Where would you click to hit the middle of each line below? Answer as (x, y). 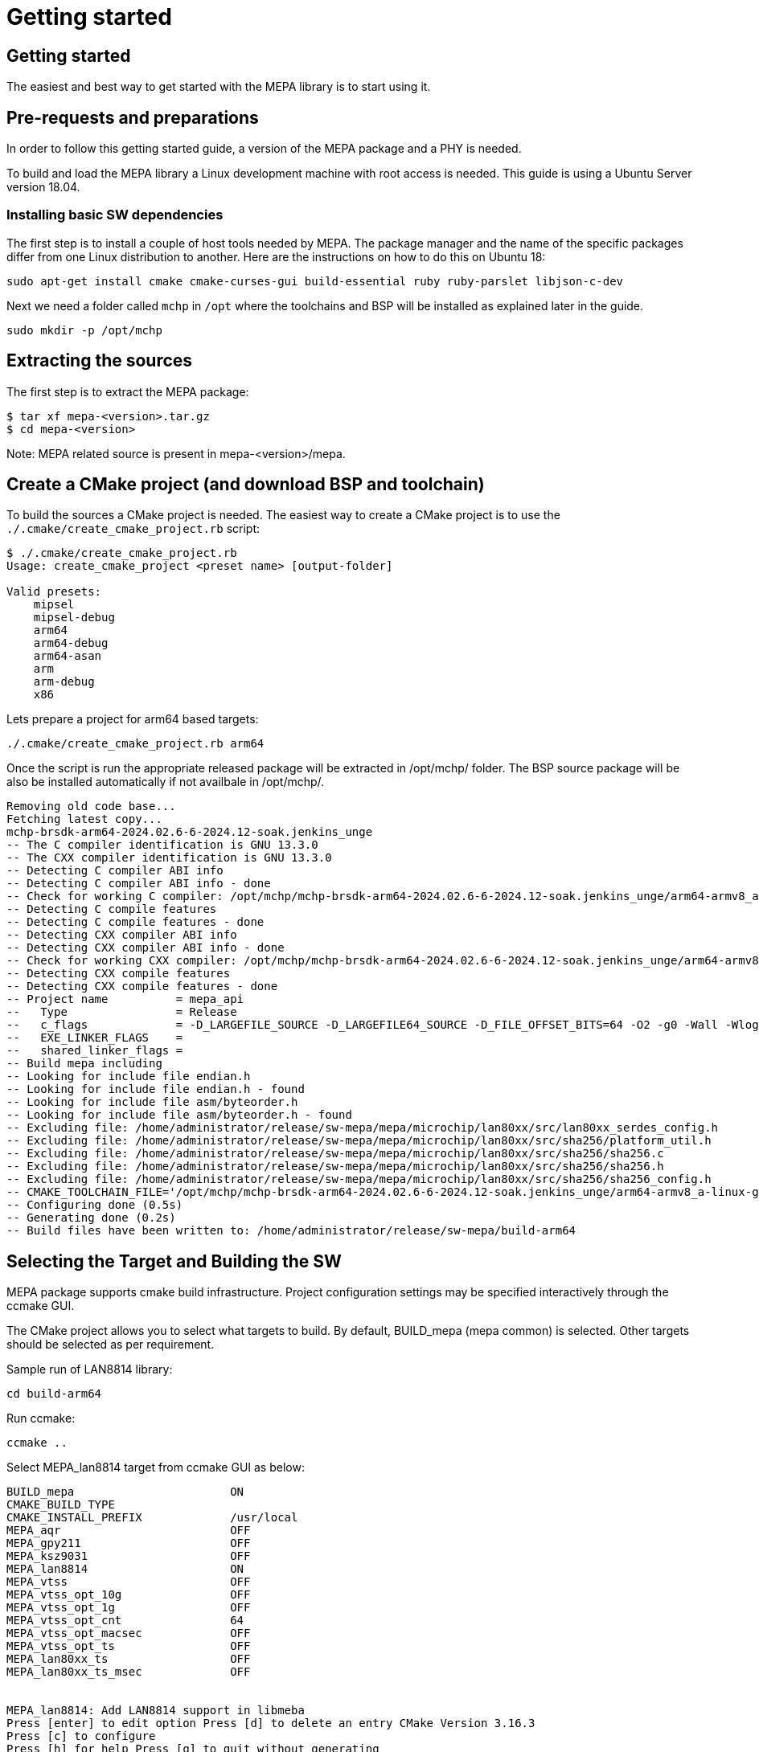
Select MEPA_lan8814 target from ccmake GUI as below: (156, 1468)
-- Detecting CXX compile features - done (142, 987)
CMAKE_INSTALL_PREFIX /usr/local (152, 1518)
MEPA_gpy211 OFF (129, 1543)
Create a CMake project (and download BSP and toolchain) (246, 485)
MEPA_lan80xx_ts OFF (129, 1659)
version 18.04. (43, 187)
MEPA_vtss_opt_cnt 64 (125, 1621)
